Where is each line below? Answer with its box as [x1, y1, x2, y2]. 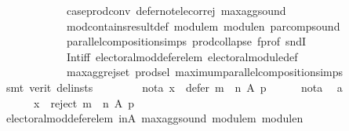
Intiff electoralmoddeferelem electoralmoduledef [66, 48, 298, 64]
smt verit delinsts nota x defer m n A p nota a [5, 78, 343, 95]
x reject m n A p [33, 94, 134, 111]
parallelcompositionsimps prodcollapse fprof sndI [66, 33, 307, 49]
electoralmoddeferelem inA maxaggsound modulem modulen [5, 110, 304, 126]
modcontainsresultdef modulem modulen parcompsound [66, 17, 340, 34]
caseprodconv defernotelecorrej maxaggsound [66, 2, 286, 18]
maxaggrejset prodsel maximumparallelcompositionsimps [66, 64, 344, 80]
